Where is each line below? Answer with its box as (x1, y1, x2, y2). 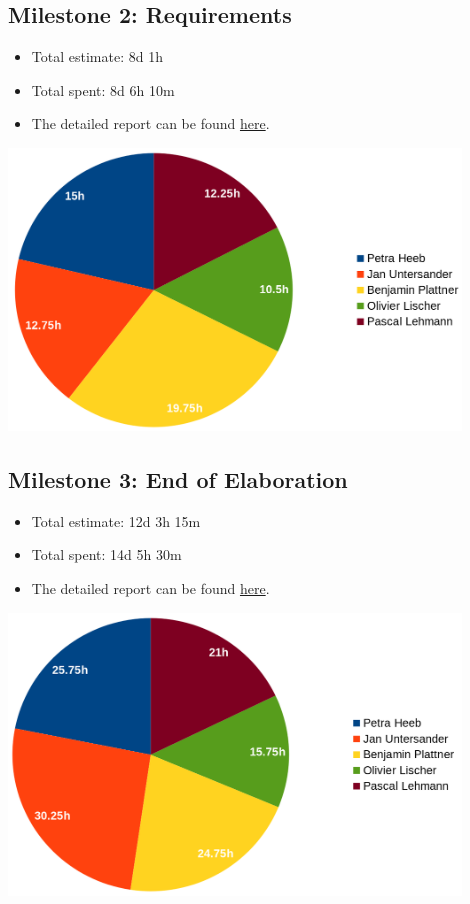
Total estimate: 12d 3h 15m (31, 510, 201, 531)
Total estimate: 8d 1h (31, 46, 163, 67)
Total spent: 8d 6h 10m (31, 79, 175, 100)
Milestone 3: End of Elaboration (8, 463, 348, 494)
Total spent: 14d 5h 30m (31, 544, 182, 565)
